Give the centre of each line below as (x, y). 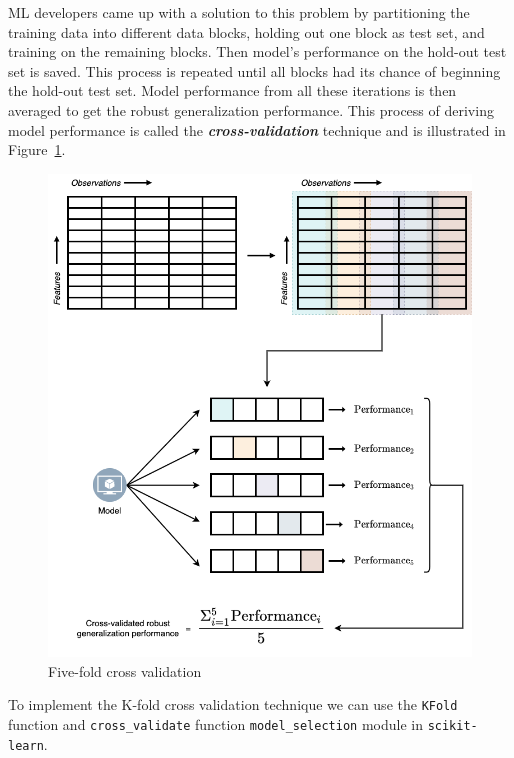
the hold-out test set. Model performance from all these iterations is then (232, 90)
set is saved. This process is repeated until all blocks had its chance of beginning (254, 70)
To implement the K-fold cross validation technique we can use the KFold (233, 704)
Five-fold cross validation (125, 670)
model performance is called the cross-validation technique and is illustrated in (257, 129)
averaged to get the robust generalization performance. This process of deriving (251, 109)
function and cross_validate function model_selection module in (215, 724)
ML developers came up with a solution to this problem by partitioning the (239, 12)
